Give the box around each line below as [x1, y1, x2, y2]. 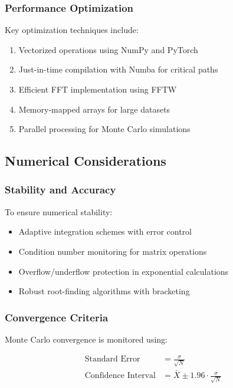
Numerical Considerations [5, 152, 166, 170]
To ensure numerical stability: [5, 205, 113, 218]
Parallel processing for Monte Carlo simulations [18, 123, 191, 135]
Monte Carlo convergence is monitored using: [5, 333, 168, 345]
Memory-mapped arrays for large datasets [18, 103, 170, 115]
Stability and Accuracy [5, 182, 116, 197]
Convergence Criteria [5, 310, 109, 324]
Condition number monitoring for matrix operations [18, 245, 207, 257]
